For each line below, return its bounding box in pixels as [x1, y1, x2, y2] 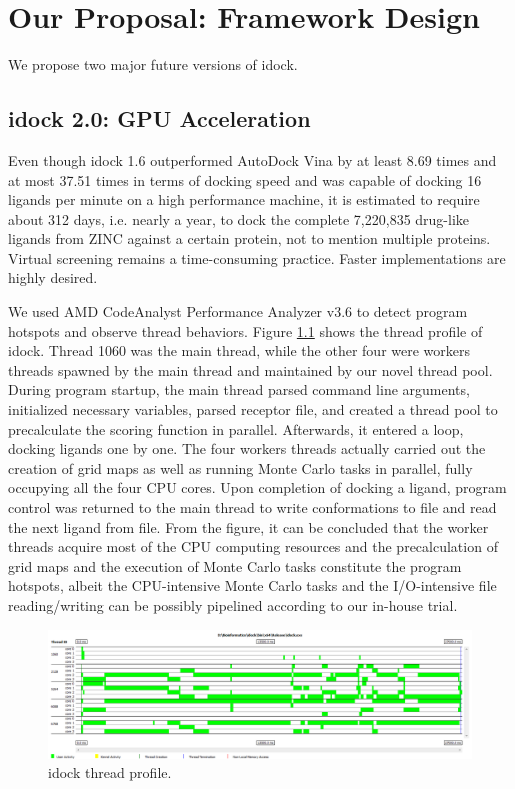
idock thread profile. [48, 762, 172, 783]
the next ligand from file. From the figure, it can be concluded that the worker [8, 516, 489, 537]
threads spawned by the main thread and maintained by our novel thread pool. [8, 359, 493, 380]
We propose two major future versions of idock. [8, 54, 298, 75]
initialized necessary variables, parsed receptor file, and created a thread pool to [8, 399, 498, 420]
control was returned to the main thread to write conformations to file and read [8, 497, 497, 518]
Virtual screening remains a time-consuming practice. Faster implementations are [8, 247, 506, 268]
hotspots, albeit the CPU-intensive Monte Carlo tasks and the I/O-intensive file [8, 575, 497, 596]
